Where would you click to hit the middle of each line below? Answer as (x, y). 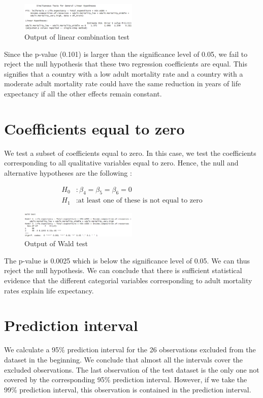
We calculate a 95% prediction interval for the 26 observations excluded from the (130, 350)
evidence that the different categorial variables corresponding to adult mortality (128, 280)
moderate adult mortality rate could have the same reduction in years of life (123, 84)
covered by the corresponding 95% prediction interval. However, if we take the (126, 379)
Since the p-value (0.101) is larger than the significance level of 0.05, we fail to (126, 54)
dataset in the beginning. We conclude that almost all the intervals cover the (124, 359)
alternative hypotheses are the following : (68, 172)
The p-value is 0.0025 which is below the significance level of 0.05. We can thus (127, 260)
